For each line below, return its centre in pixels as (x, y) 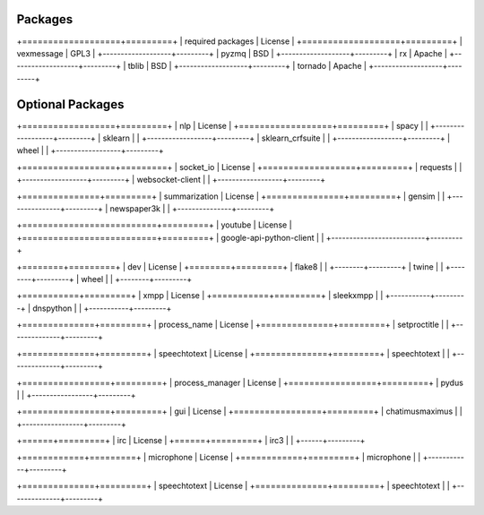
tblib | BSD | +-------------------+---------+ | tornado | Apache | (247, 66)
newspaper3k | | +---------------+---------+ (192, 208)
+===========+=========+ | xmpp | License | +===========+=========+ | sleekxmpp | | (200, 296)
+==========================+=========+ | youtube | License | (154, 225)
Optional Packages (70, 104)
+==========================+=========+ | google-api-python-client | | (170, 237)
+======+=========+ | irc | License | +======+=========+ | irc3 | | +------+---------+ (191, 441)
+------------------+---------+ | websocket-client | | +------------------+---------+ (171, 180)
